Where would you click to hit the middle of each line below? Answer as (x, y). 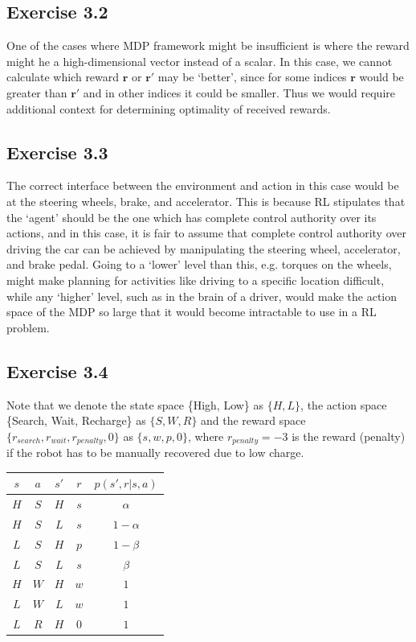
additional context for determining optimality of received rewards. (169, 108)
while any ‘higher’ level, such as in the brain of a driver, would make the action (202, 296)
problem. (28, 327)
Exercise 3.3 (57, 152)
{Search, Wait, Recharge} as (76, 420)
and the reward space (253, 420)
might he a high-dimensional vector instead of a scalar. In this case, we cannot (200, 61)
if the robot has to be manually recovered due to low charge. (155, 453)
